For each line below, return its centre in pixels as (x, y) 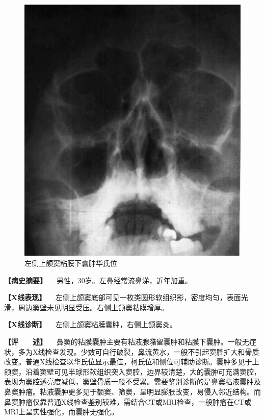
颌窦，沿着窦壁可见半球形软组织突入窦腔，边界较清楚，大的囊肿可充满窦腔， (132, 371)
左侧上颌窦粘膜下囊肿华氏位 (71, 263)
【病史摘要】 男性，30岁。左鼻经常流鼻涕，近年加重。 (98, 280)
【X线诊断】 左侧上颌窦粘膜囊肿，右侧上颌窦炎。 (90, 324)
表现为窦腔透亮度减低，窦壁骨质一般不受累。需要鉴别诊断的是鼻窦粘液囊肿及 (132, 381)
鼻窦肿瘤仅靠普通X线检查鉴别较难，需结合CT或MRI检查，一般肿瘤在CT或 (128, 401)
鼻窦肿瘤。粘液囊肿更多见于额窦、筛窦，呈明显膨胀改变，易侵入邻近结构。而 (132, 391)
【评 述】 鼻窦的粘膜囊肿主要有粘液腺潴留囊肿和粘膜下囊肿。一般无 (127, 341)
